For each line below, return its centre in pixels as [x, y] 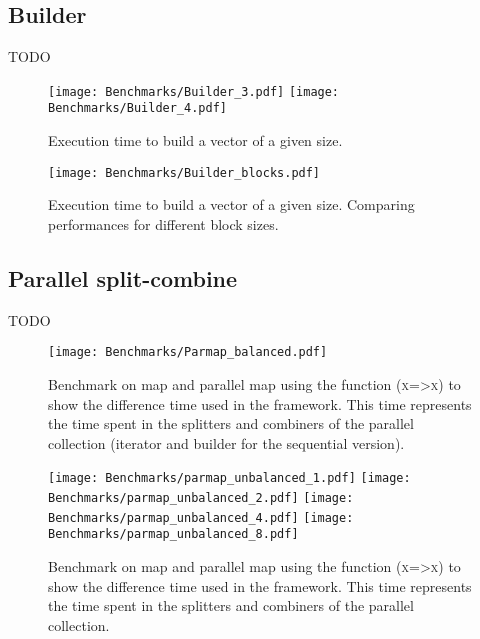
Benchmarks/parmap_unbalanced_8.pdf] [173, 534]
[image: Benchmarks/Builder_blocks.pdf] [184, 172]
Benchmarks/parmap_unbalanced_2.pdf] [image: [201, 498]
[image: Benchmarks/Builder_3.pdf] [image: [194, 91]
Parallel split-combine [123, 277]
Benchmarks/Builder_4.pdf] [137, 108]
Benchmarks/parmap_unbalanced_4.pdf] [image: [201, 517]
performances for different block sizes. [163, 223]
